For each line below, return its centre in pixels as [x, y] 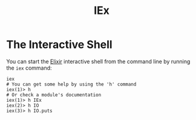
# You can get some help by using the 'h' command [71, 84]
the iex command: [29, 68]
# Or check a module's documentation [54, 95]
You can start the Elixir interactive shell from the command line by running [98, 61]
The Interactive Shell [60, 45]
